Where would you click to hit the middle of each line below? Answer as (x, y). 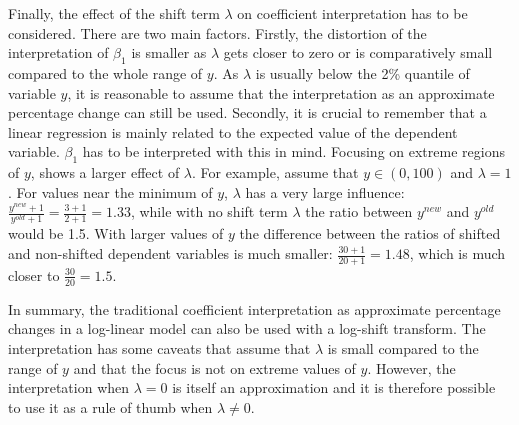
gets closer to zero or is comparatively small (358, 52)
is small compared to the (403, 347)
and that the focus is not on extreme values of (214, 367)
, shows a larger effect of (105, 172)
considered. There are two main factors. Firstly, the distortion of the (217, 32)
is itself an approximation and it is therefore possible (334, 387)
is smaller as (169, 52)
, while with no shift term (209, 211)
